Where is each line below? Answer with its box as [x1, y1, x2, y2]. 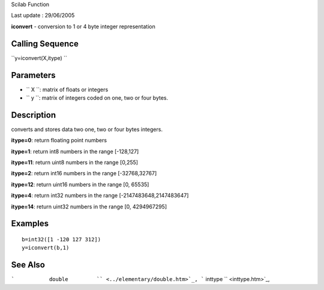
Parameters [11, 70, 56, 80]
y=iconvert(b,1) [22, 244, 70, 252]
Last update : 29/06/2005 [11, 12, 75, 19]
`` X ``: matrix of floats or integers [26, 86, 109, 93]
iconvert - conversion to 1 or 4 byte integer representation [11, 23, 155, 30]
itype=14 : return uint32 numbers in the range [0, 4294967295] [11, 203, 167, 210]
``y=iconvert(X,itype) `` [11, 54, 67, 61]
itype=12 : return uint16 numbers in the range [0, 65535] [11, 181, 149, 188]
